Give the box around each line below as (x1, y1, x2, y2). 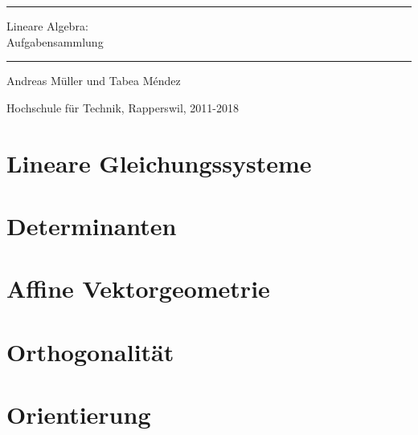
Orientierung (6, 398, 151, 431)
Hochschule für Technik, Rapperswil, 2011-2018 (6, 99, 239, 116)
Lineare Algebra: (6, 18, 88, 34)
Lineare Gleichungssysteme (6, 146, 312, 179)
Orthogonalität (6, 335, 174, 368)
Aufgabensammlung (6, 33, 104, 50)
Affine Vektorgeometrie (6, 272, 270, 305)
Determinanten (6, 209, 177, 242)
